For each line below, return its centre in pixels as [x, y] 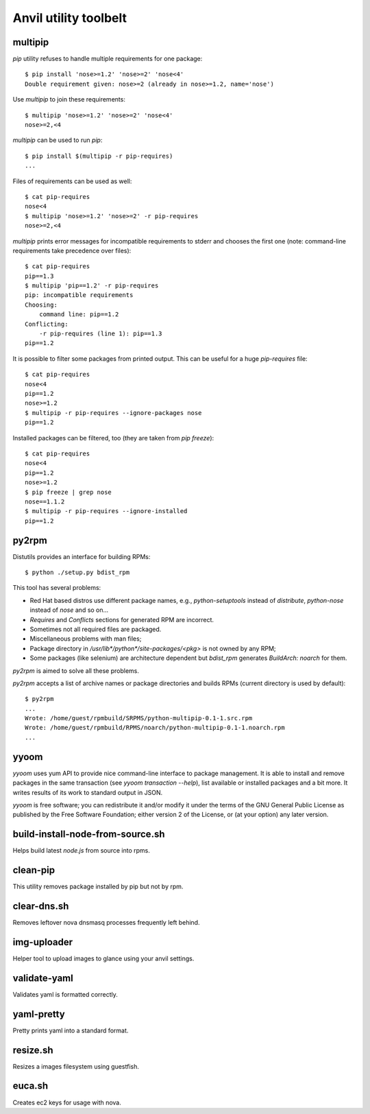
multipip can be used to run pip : [58, 140]
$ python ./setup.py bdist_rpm [77, 572]
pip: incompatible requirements [79, 295]
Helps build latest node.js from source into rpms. [82, 851]
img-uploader [43, 942]
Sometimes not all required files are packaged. [96, 629]
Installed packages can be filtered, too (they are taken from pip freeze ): [113, 438]
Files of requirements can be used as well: [72, 181]
